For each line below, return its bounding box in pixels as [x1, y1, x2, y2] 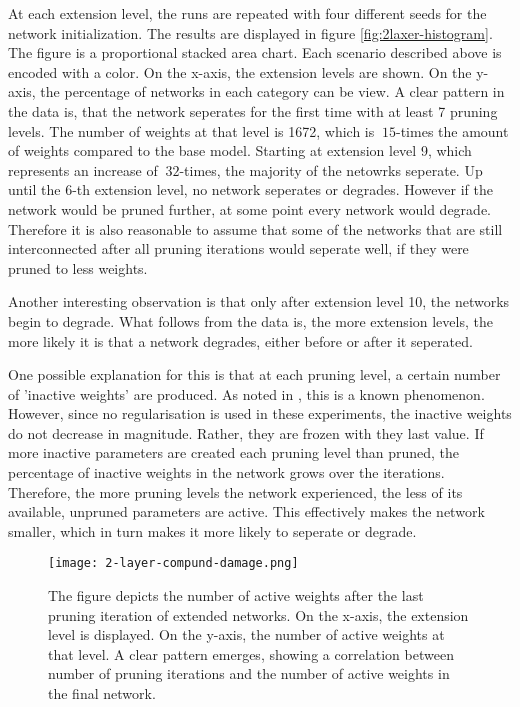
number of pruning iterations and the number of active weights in [48, 663, 450, 684]
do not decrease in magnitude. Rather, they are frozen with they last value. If [8, 422, 484, 443]
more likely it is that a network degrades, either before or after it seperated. [8, 330, 473, 351]
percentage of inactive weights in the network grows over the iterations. [8, 462, 445, 483]
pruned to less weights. [8, 257, 148, 278]
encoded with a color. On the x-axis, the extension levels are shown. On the [8, 61, 472, 82]
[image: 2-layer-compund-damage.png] [48, 556, 299, 571]
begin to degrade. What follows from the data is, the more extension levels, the [8, 310, 493, 331]
